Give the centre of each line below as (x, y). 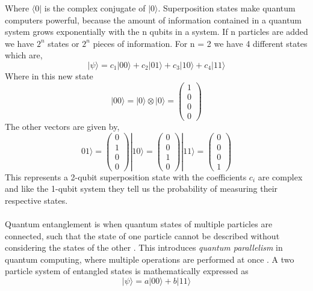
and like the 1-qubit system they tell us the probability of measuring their (141, 188)
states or (64, 43)
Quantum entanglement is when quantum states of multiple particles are (139, 224)
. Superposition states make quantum (227, 8)
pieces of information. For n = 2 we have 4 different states (200, 43)
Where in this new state (49, 75)
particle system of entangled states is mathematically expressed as (127, 271)
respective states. (36, 200)
